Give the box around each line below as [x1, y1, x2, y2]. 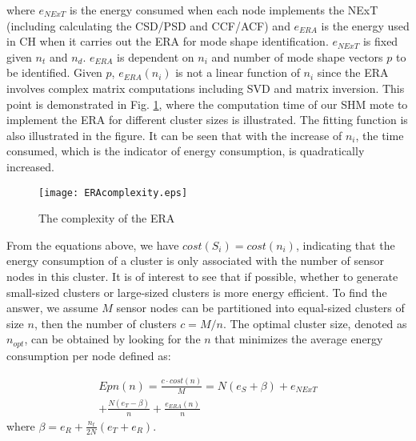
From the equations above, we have [6, 236, 179, 253]
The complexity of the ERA [38, 210, 175, 227]
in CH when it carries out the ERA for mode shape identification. [6, 33, 329, 50]
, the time [355, 126, 404, 143]
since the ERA [317, 64, 389, 81]
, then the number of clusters [34, 315, 177, 331]
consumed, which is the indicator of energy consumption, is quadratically [6, 142, 365, 159]
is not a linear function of [175, 64, 300, 81]
